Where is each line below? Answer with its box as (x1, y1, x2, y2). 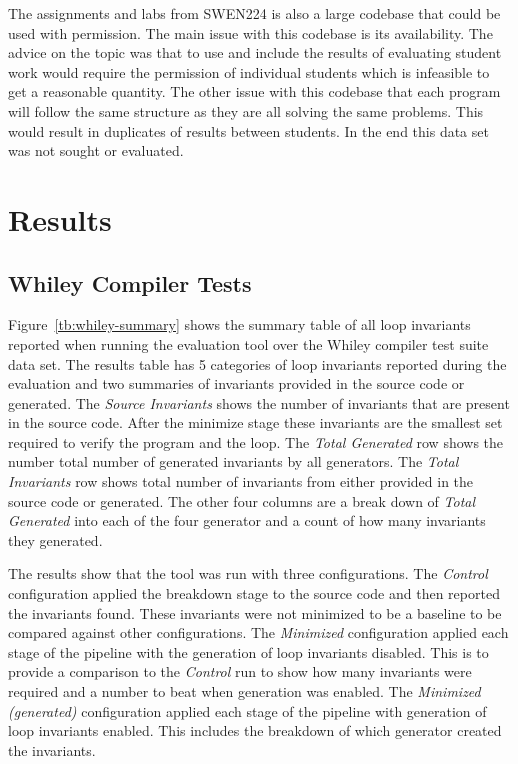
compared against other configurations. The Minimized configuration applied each (8, 622, 509, 643)
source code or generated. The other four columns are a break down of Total (8, 490, 476, 511)
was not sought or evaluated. (8, 140, 184, 161)
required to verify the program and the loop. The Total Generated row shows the (8, 431, 504, 452)
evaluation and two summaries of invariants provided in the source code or (8, 373, 465, 394)
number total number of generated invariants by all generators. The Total (8, 451, 459, 472)
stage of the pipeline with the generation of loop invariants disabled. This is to (8, 641, 489, 662)
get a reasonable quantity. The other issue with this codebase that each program (8, 81, 501, 102)
